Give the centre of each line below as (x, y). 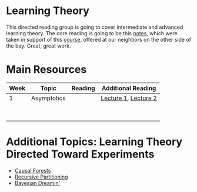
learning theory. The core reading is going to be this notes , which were (92, 33)
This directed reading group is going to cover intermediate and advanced (95, 27)
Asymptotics (49, 98)
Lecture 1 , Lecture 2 (129, 98)
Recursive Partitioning (41, 177)
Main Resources (46, 70)
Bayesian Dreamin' (37, 183)
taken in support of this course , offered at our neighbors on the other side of (99, 39)
